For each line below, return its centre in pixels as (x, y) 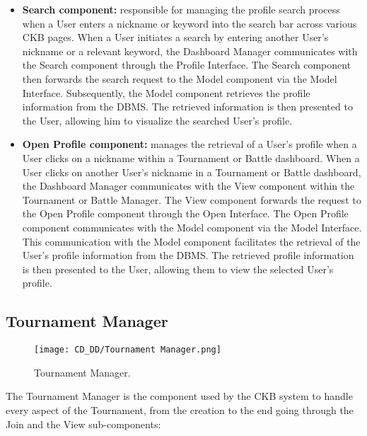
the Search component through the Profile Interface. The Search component (187, 65)
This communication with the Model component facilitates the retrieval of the (191, 241)
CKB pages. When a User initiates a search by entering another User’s (175, 37)
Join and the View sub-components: (83, 424)
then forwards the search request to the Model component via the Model (180, 78)
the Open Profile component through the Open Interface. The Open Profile (185, 213)
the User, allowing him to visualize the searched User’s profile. (157, 120)
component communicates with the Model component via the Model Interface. (192, 227)
